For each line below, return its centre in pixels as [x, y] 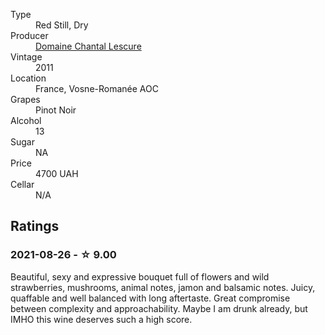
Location [28, 78]
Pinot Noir [56, 110]
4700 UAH [57, 173]
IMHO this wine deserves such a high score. [101, 319]
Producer [29, 35]
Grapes [25, 99]
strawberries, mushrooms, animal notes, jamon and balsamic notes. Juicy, [163, 287]
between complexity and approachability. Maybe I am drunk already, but [159, 308]
